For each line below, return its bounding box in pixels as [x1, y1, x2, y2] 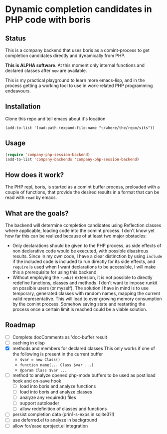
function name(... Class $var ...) [19, 362, 94, 367]
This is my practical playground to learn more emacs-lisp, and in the [5, 77, 145, 83]
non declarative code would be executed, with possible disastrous [12, 248, 149, 253]
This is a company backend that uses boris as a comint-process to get [5, 47, 150, 53]
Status [5, 34, 26, 42]
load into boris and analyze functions [19, 383, 96, 389]
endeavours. [5, 88, 31, 93]
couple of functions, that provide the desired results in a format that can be [5, 189, 160, 195]
